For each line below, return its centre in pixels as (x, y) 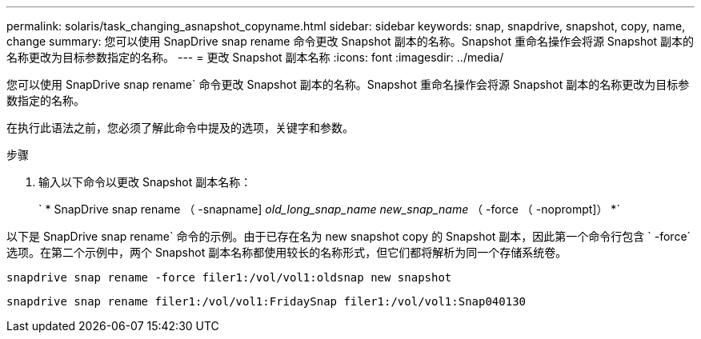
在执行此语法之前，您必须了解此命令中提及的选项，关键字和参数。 (180, 128)
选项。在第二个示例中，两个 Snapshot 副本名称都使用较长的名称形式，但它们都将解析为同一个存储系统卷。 (287, 252)
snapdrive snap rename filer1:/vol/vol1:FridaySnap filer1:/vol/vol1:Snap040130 (266, 301)
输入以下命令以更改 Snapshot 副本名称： (145, 182)
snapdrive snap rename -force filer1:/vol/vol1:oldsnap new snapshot (229, 277)
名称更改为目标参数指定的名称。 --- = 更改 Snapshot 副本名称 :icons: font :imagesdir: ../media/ (255, 57)
